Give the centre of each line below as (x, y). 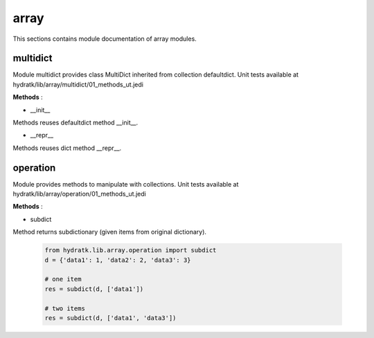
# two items (65, 308)
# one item (63, 279)
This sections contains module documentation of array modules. (105, 39)
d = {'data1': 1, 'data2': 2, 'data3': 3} (118, 260)
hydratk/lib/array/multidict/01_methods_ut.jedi (78, 84)
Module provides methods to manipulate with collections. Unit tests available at (126, 184)
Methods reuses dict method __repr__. (67, 148)
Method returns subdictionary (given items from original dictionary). (110, 232)
